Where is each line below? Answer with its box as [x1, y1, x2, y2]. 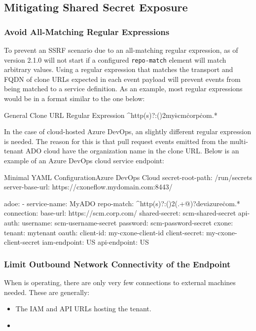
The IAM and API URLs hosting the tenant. [15, 303, 151, 314]
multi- [229, 136, 248, 146]
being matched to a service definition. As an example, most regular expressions [4, 83, 243, 94]
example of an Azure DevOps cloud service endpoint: [4, 155, 164, 165]
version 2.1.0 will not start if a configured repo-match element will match [4, 54, 226, 65]
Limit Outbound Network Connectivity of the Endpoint [4, 257, 231, 270]
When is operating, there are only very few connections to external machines [4, 277, 236, 287]
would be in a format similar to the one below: [4, 93, 145, 104]
